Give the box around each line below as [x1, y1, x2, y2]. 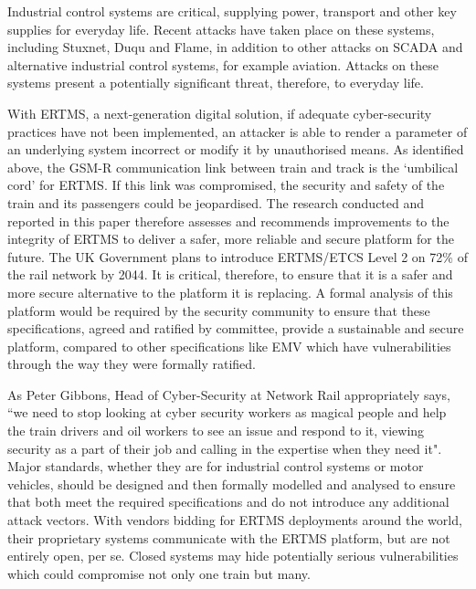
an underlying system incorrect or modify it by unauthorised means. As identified [7, 140, 464, 159]
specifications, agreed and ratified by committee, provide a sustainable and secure [7, 319, 464, 338]
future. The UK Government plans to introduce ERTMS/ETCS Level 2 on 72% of [7, 247, 468, 266]
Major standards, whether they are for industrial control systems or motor [7, 457, 424, 476]
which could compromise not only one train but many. [7, 563, 311, 583]
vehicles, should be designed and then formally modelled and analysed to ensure [7, 474, 456, 493]
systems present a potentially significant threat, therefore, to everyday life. [7, 73, 424, 92]
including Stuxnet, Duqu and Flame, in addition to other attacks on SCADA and [7, 37, 463, 57]
